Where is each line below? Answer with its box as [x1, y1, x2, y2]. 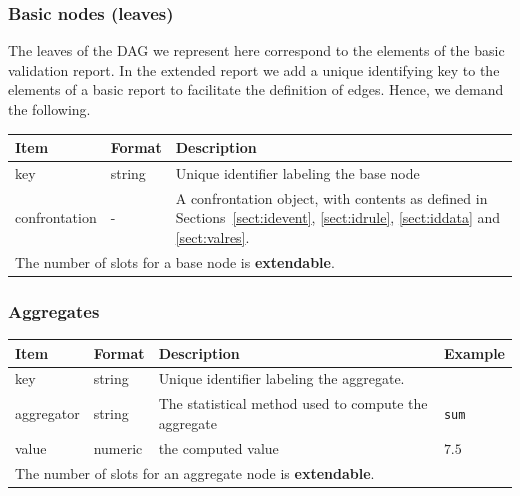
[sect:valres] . [175, 226, 250, 247]
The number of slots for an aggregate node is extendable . [15, 462, 375, 483]
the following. [8, 99, 91, 119]
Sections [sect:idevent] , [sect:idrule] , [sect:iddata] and [175, 207, 501, 228]
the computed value [158, 437, 279, 458]
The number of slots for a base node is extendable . [15, 251, 335, 272]
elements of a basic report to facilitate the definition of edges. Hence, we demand [8, 79, 504, 100]
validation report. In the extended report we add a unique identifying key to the [8, 59, 500, 80]
